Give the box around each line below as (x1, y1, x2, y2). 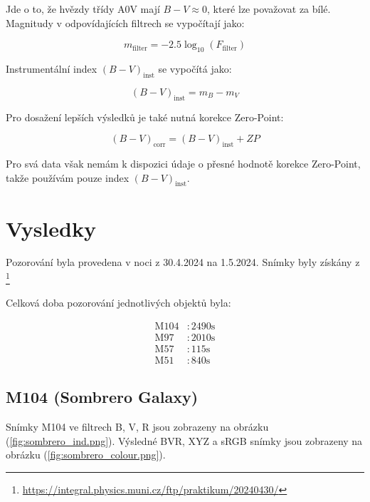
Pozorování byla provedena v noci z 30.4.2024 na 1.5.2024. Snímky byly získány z (6, 255, 360, 270)
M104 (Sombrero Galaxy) (6, 386, 199, 408)
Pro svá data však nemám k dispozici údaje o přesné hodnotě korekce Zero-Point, (6, 155, 361, 170)
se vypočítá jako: (158, 61, 232, 76)
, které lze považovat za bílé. (207, 1, 331, 16)
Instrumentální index (6, 61, 97, 76)
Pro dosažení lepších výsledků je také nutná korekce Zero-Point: (6, 109, 284, 124)
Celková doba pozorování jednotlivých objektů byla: (6, 295, 231, 310)
